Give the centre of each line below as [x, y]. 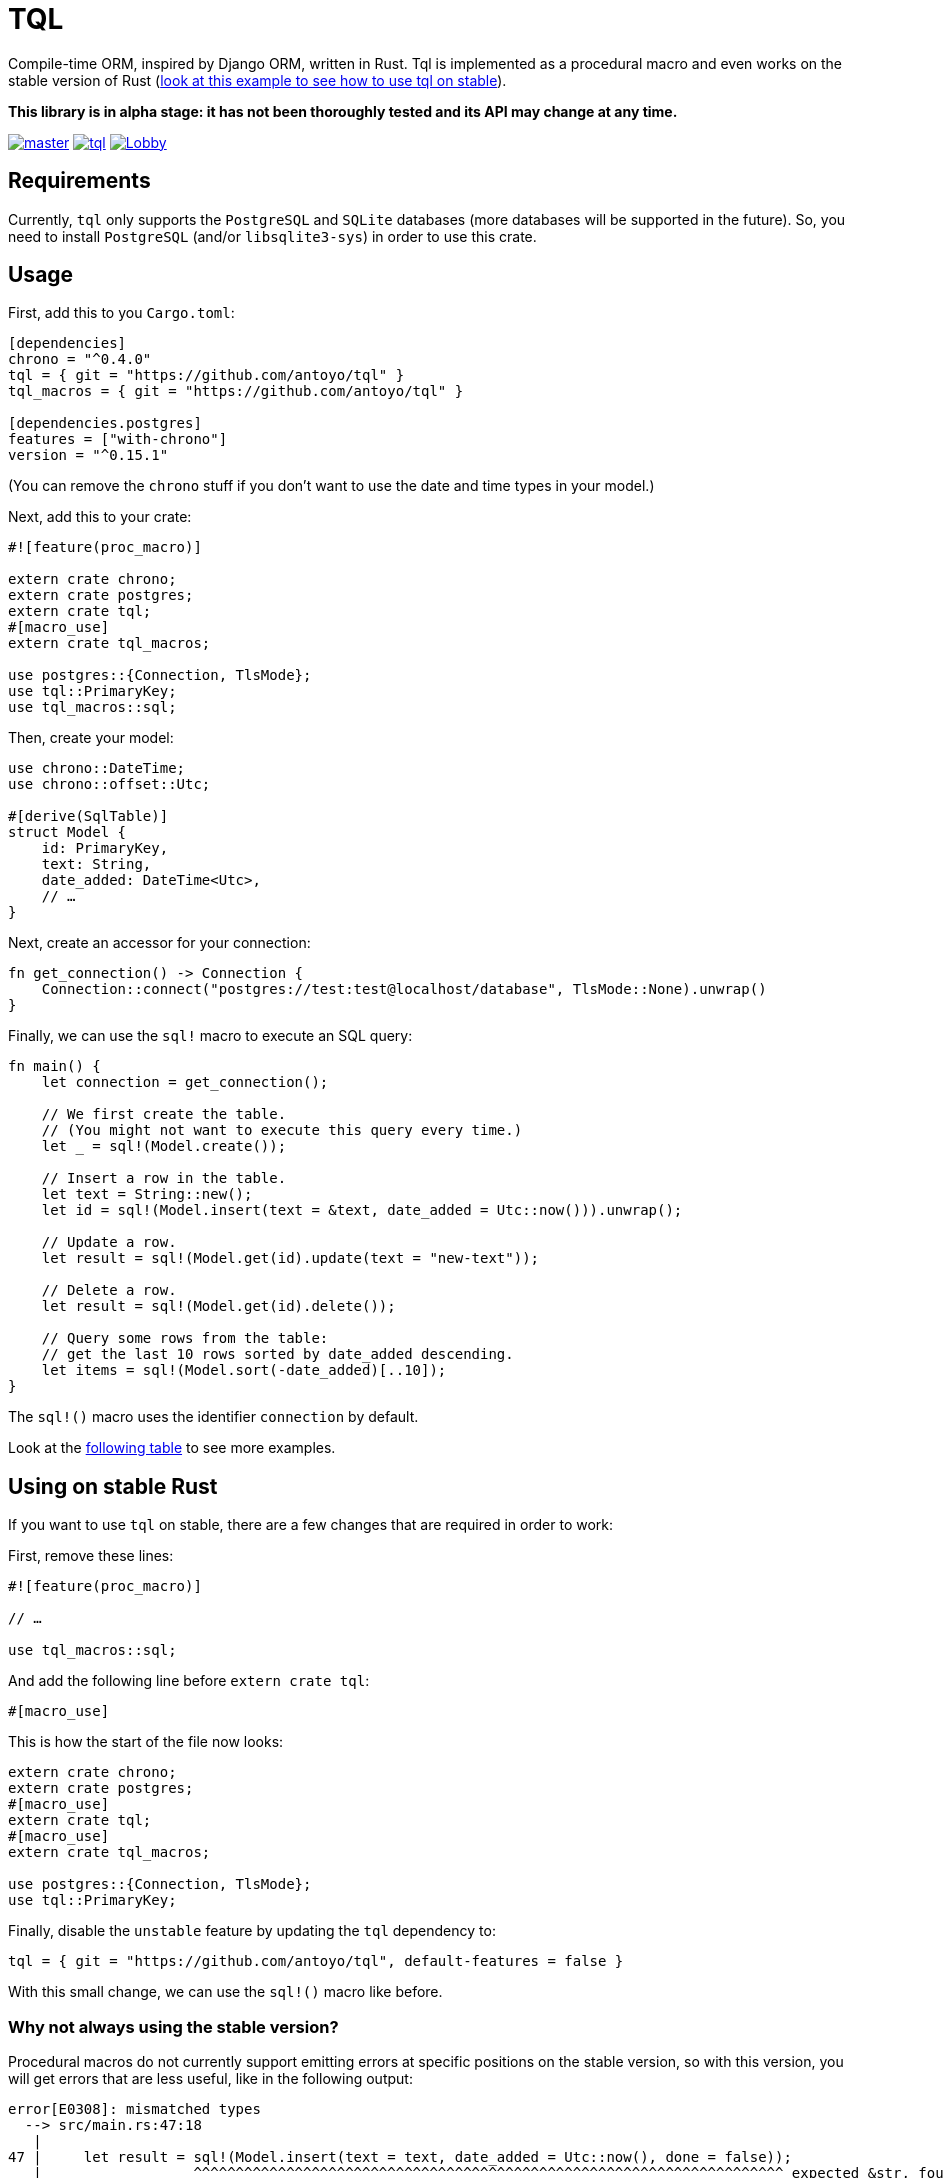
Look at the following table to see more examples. [172, 1448]
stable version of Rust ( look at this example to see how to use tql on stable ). [257, 80]
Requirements [79, 181]
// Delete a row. [109, 1290]
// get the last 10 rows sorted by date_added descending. [277, 1354]
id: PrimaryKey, [105, 848]
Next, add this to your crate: [100, 517]
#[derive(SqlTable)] [88, 816]
